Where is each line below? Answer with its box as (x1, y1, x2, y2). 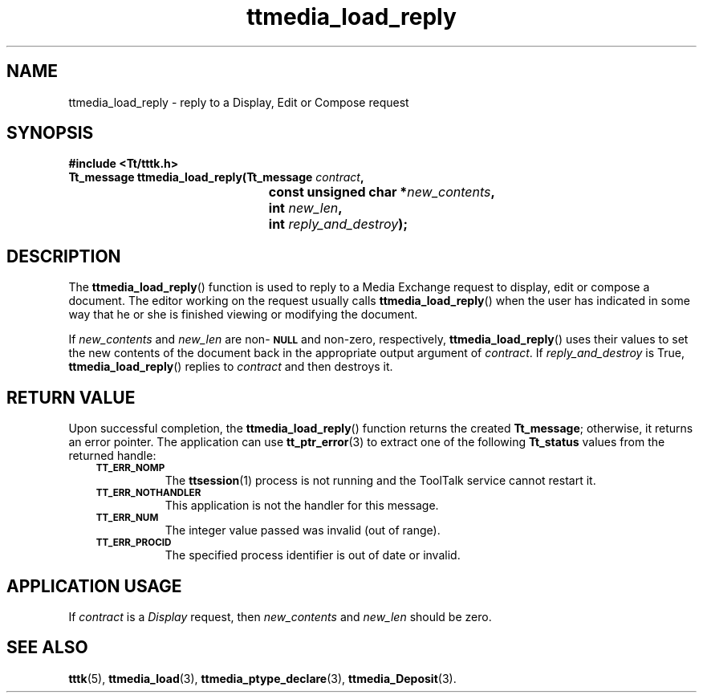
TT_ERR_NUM (95, 512, 159, 524)
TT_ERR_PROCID (95, 537, 172, 549)
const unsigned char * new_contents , (268, 184, 495, 201)
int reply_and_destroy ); (268, 216, 408, 233)
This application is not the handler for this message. (165, 498, 439, 513)
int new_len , (268, 200, 343, 217)
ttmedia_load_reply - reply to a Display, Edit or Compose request (68, 95, 409, 109)
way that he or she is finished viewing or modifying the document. (68, 307, 418, 322)
